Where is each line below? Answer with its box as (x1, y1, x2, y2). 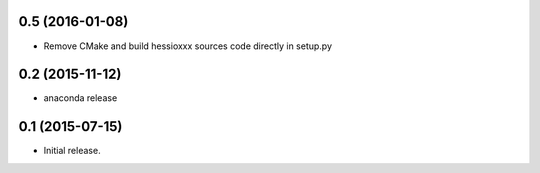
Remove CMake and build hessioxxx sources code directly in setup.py (43, 40, 333, 52)
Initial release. (43, 145, 101, 157)
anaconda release (43, 92, 118, 104)
